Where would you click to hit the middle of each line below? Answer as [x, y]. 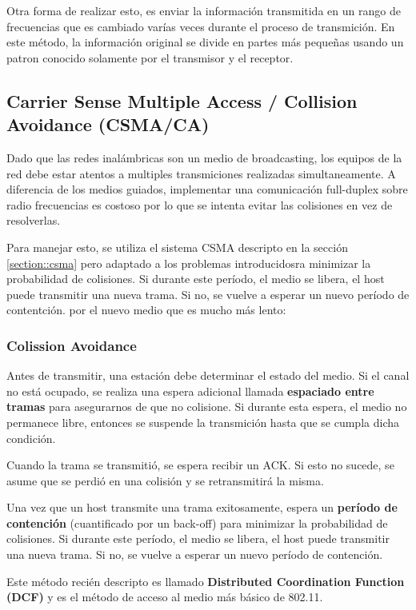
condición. [31, 438]
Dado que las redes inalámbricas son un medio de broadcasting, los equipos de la [204, 157]
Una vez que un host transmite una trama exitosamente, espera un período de [202, 507]
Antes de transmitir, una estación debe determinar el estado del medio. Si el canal [208, 375]
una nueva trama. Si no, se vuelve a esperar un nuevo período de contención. [195, 554]
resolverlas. [34, 220]
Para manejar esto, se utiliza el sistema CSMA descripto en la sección [177, 247]
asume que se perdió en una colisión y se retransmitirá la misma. [165, 480]
